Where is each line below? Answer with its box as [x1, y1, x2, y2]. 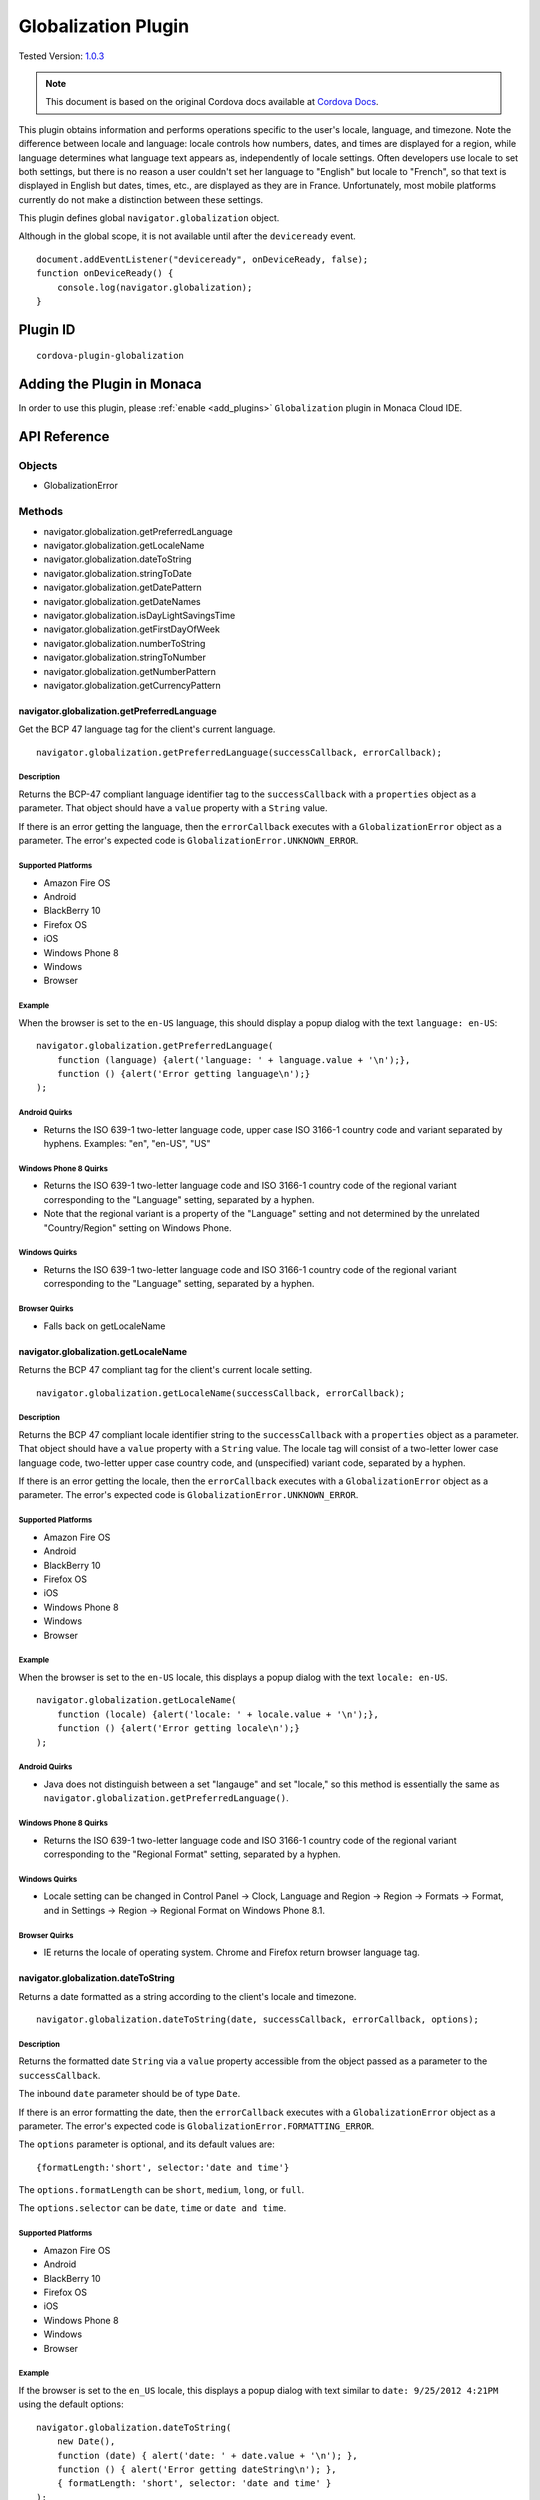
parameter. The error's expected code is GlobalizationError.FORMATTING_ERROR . [18, 2120, 375, 2132]
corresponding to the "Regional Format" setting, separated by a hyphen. [43, 1848, 341, 1860]
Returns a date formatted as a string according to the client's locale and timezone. [18, 1990, 357, 2002]
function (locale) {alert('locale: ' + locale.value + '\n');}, [56, 1708, 379, 1720]
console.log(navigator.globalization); [56, 281, 253, 293]
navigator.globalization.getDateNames [43, 595, 202, 607]
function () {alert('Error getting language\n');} [56, 1068, 311, 1079]
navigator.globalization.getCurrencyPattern [43, 679, 222, 691]
